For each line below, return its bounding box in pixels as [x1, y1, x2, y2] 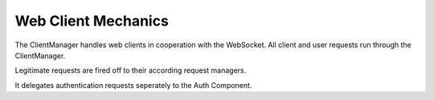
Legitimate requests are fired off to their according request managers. [14, 66, 247, 75]
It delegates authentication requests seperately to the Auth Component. [14, 80, 252, 90]
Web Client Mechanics [14, 12, 169, 30]
